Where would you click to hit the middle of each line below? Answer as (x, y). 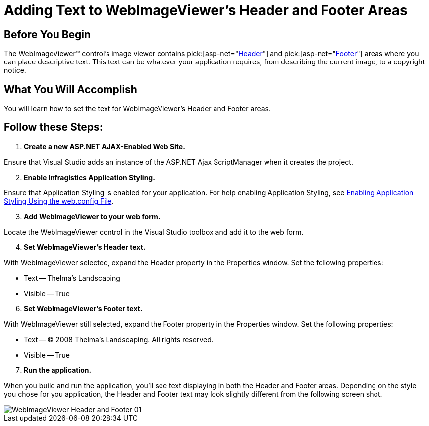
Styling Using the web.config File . (59, 201)
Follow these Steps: (54, 127)
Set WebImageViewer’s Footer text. (83, 308)
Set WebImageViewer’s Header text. (85, 247)
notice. (15, 70)
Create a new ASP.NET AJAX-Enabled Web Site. (105, 146)
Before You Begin (48, 34)
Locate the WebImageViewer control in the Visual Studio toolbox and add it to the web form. (154, 232)
